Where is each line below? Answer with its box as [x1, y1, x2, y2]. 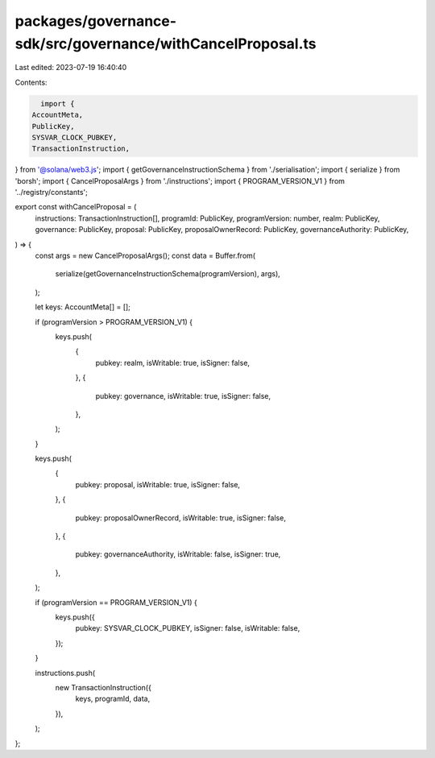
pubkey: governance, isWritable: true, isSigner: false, [95, 391, 271, 400]
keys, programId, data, [75, 694, 151, 704]
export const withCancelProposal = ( [14, 202, 137, 212]
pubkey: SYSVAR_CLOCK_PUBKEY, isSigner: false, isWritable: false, [75, 623, 300, 633]
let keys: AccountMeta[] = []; [35, 302, 130, 312]
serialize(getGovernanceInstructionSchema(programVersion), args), [55, 269, 281, 279]
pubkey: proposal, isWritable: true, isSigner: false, [75, 479, 241, 489]
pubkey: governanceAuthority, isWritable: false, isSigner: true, [75, 549, 281, 559]
